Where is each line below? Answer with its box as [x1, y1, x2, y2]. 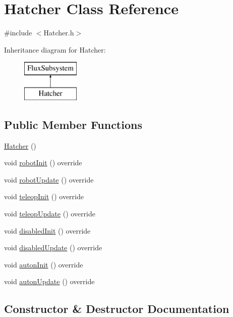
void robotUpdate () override [4, 174, 94, 185]
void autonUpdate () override [4, 276, 95, 287]
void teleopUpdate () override [4, 208, 95, 219]
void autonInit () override [4, 259, 83, 269]
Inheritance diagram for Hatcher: [4, 44, 106, 55]
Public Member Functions [4, 116, 142, 132]
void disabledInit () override [4, 225, 91, 236]
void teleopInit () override [4, 191, 84, 202]
